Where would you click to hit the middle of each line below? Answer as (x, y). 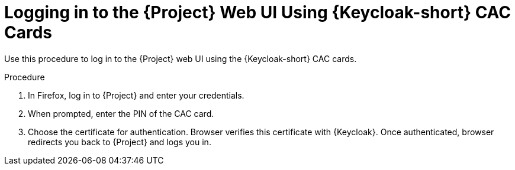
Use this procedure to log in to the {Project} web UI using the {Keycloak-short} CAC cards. (181, 58)
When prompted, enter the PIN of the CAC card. (121, 113)
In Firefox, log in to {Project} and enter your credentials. (136, 95)
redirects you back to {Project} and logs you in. (120, 142)
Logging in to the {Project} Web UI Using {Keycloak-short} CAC (258, 12)
